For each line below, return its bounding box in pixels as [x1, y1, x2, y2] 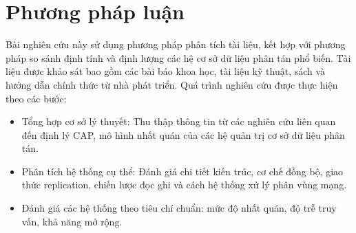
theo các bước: [6, 91, 67, 105]
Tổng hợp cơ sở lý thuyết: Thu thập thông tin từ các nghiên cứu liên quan [21, 114, 336, 129]
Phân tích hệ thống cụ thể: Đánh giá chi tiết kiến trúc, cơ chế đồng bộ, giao [21, 164, 344, 178]
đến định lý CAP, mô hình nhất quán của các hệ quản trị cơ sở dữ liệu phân [21, 127, 345, 142]
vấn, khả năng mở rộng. [21, 214, 123, 228]
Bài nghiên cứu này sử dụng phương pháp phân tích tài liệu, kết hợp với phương [6, 37, 346, 52]
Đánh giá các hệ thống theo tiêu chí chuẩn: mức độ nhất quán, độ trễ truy [21, 201, 337, 215]
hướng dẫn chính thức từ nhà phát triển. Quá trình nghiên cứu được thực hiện [6, 77, 338, 91]
